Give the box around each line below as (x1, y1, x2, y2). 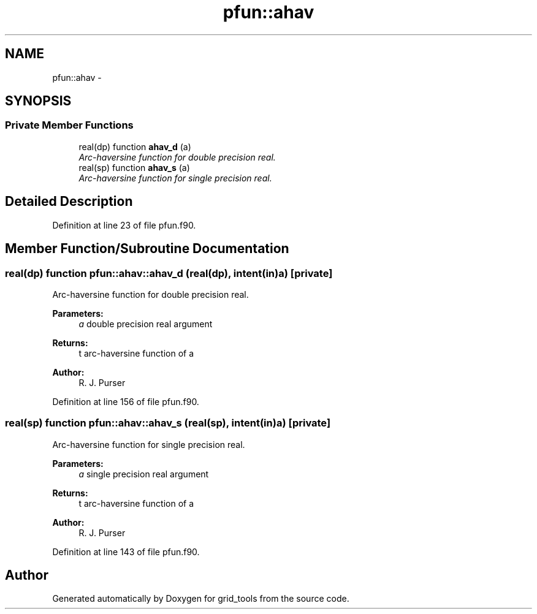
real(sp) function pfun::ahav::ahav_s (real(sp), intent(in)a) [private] (5, 417, 331, 430)
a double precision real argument (78, 318, 213, 329)
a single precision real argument (78, 468, 209, 479)
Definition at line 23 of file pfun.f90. (52, 219, 196, 230)
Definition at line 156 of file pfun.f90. (52, 396, 199, 407)
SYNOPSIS (5, 93, 72, 109)
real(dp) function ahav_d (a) (78, 141, 191, 152)
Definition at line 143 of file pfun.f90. (52, 546, 200, 557)
